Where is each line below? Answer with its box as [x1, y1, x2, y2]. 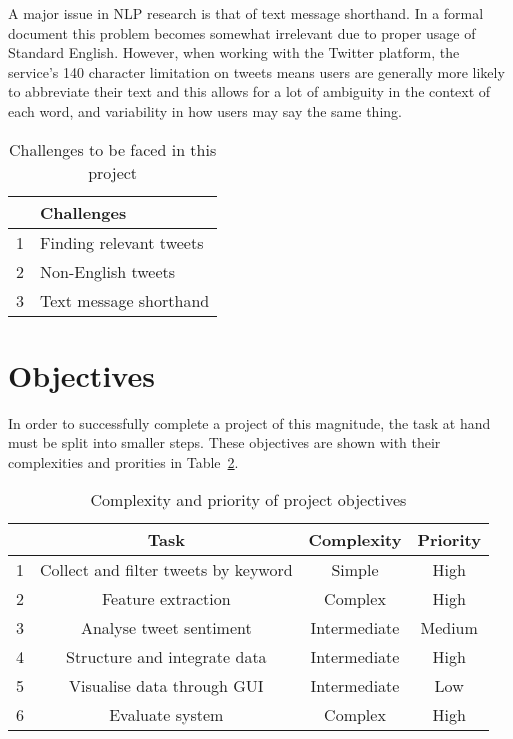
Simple [331, 558, 379, 582]
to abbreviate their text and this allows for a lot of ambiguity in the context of [8, 81, 491, 102]
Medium [420, 616, 478, 640]
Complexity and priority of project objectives [90, 488, 407, 512]
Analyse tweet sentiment [80, 616, 252, 640]
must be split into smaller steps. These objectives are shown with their [8, 432, 441, 453]
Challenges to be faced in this [8, 137, 217, 161]
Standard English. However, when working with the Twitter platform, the [8, 42, 460, 63]
